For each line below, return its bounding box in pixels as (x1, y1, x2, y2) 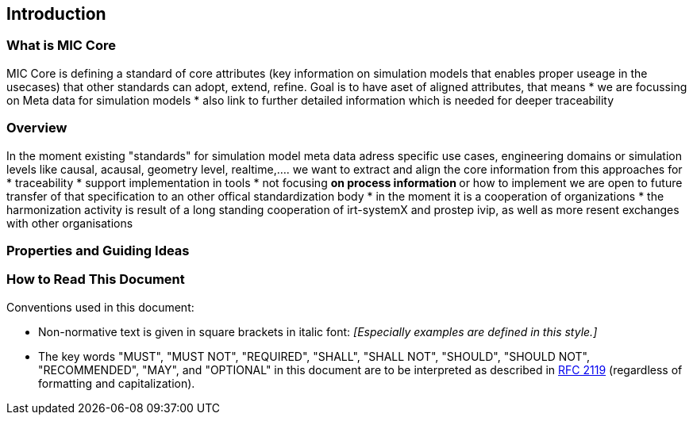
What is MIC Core (6, 37, 116, 54)
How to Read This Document (6, 271, 185, 288)
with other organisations (6, 216, 133, 230)
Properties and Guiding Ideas (6, 242, 190, 258)
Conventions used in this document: (6, 300, 194, 314)
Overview (6, 120, 67, 136)
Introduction (6, 4, 106, 24)
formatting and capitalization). (38, 376, 195, 390)
